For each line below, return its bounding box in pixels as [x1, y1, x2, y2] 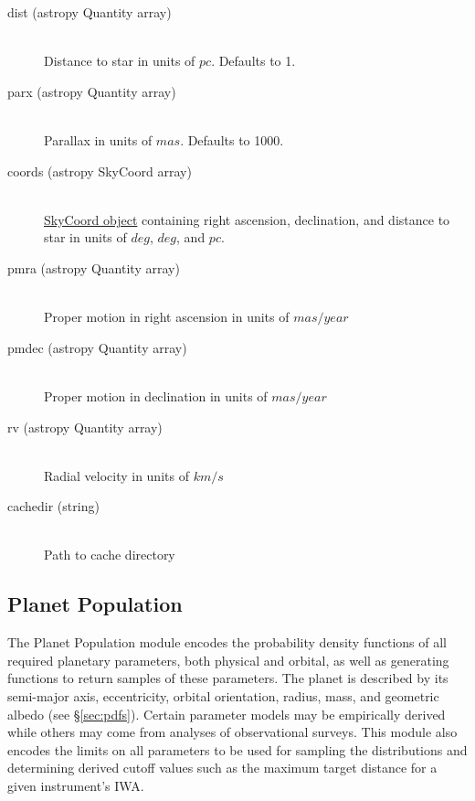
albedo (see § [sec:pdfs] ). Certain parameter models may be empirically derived [7, 704, 446, 723]
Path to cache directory [44, 545, 175, 564]
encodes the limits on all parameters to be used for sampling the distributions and [7, 740, 468, 759]
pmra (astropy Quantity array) [7, 258, 180, 277]
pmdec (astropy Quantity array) [7, 337, 187, 357]
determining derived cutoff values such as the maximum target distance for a [7, 758, 438, 777]
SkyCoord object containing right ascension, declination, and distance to [44, 209, 450, 229]
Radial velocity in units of [44, 465, 189, 485]
